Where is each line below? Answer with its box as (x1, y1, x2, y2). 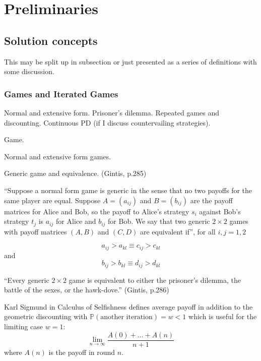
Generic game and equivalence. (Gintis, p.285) (4, 168, 147, 178)
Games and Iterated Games (4, 87, 118, 100)
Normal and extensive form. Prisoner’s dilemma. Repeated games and (4, 107, 220, 117)
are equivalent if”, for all (140, 226, 216, 236)
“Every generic (4, 274, 49, 285)
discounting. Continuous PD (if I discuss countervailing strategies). (4, 117, 211, 128)
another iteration (100, 314, 153, 321)
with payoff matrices (4, 226, 67, 236)
